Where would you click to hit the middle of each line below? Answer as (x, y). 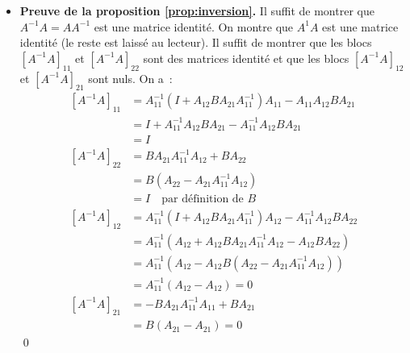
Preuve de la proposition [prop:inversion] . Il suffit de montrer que (197, 10)
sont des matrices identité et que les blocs (246, 58)
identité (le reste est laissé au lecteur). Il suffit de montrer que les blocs (196, 42)
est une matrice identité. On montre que (194, 26)
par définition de (203, 199)
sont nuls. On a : (130, 78)
